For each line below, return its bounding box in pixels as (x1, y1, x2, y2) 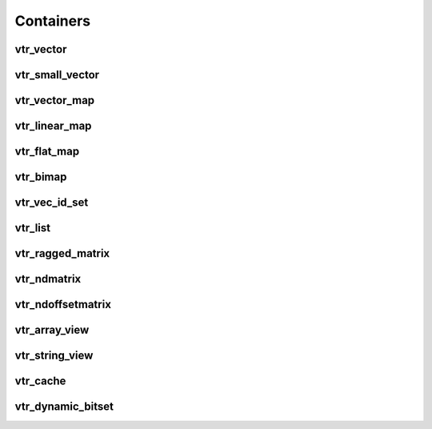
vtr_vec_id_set (14, 196, 89, 210)
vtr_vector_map (14, 94, 95, 107)
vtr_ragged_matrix (14, 247, 110, 260)
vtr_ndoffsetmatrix (14, 298, 112, 311)
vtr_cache (14, 375, 66, 388)
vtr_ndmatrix (14, 272, 82, 286)
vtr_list (14, 221, 51, 235)
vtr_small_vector (14, 68, 100, 82)
